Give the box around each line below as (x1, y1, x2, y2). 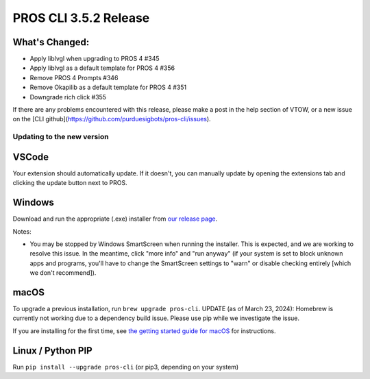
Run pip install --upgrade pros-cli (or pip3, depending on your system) (12, 363, 239, 371)
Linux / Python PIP (12, 345, 92, 356)
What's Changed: (12, 36, 90, 48)
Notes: (12, 227, 32, 236)
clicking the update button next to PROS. (12, 179, 127, 187)
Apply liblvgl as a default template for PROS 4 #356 (29, 64, 175, 72)
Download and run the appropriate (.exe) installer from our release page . (12, 215, 218, 223)
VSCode (12, 151, 49, 162)
